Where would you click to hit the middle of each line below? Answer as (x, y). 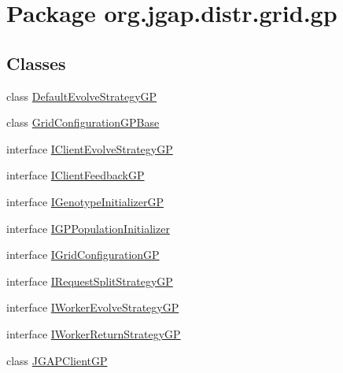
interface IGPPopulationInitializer (88, 228)
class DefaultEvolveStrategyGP (82, 96)
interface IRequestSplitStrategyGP (90, 281)
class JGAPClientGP (57, 360)
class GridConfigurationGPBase (83, 122)
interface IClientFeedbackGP (76, 175)
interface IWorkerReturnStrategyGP (94, 333)
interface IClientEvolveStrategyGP (90, 148)
